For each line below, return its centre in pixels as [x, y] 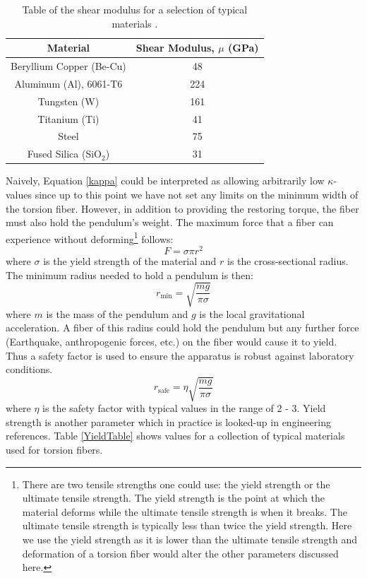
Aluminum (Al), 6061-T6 [68, 83]
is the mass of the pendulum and [117, 313]
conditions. [29, 369]
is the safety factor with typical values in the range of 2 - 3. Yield [184, 408]
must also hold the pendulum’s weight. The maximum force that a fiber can [170, 222]
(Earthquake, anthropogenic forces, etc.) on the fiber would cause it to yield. [172, 341]
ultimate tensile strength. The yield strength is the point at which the [173, 498]
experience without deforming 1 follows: [90, 237]
